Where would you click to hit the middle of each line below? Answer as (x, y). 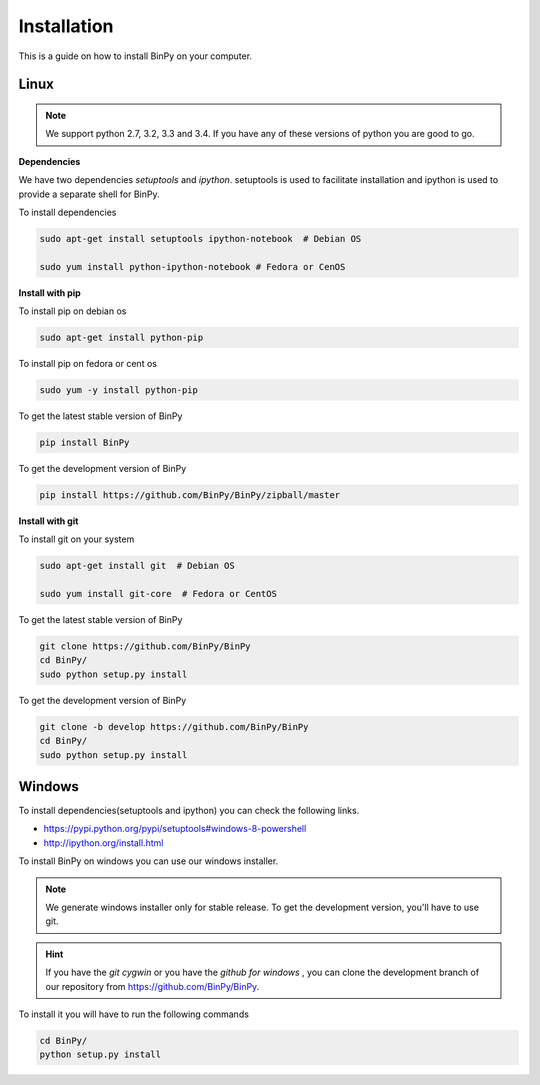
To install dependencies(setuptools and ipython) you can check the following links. (189, 811)
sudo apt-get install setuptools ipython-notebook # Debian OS (200, 238)
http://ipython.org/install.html (103, 842)
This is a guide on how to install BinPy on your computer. (135, 56)
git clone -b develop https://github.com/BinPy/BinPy (174, 726)
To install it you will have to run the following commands (134, 1014)
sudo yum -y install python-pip (119, 390)
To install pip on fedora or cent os (87, 364)
